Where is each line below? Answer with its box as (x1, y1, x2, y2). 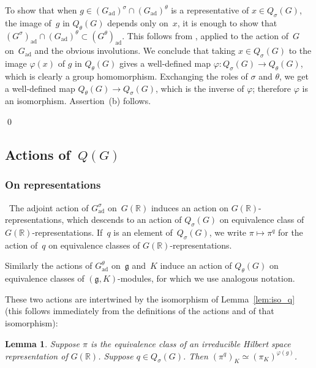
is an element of (113, 225, 173, 238)
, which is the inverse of (156, 81, 244, 94)
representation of (5, 349, 68, 362)
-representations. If (32, 225, 103, 238)
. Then (183, 349, 208, 362)
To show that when (5, 4, 77, 16)
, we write (209, 225, 247, 238)
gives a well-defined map (119, 57, 211, 70)
